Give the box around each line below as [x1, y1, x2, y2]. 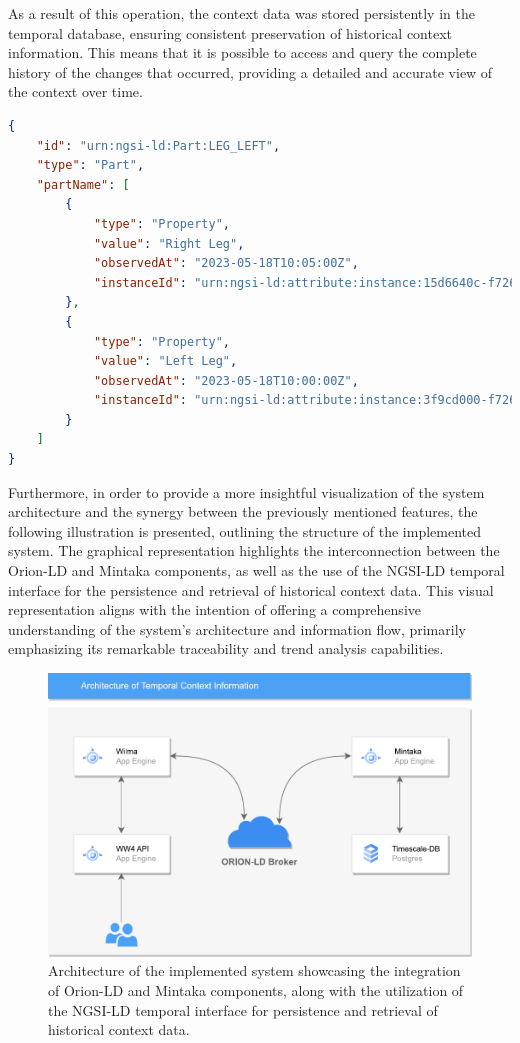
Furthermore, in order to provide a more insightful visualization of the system [8, 481, 485, 502]
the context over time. [8, 81, 143, 102]
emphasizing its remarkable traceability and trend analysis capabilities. [8, 638, 444, 659]
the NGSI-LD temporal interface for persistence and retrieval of [48, 999, 438, 1020]
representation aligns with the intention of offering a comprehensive [8, 599, 421, 620]
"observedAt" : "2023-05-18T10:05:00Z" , [93, 256, 359, 271]
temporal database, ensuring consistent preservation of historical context [8, 22, 452, 43]
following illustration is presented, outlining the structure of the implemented [8, 520, 482, 541]
